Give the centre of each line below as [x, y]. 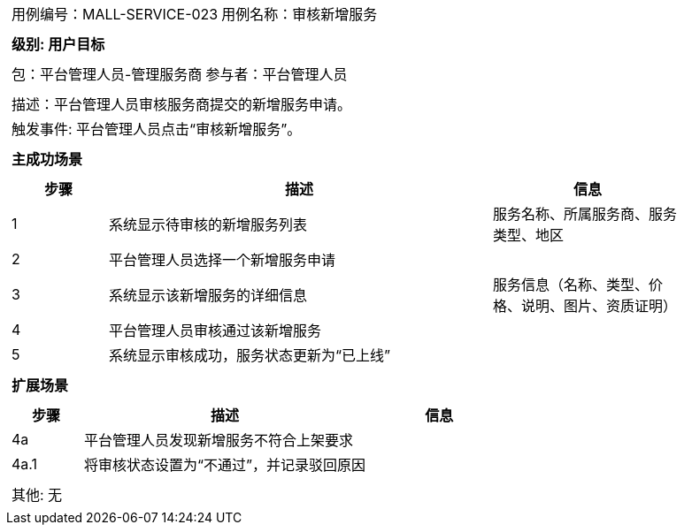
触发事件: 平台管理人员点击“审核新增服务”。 [157, 129]
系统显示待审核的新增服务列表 [208, 224]
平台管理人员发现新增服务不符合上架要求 [219, 440]
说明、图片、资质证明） [599, 306]
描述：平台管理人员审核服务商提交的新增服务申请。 [182, 104]
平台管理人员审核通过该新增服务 [215, 331]
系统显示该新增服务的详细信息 [208, 295]
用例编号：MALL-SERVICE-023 [115, 14]
